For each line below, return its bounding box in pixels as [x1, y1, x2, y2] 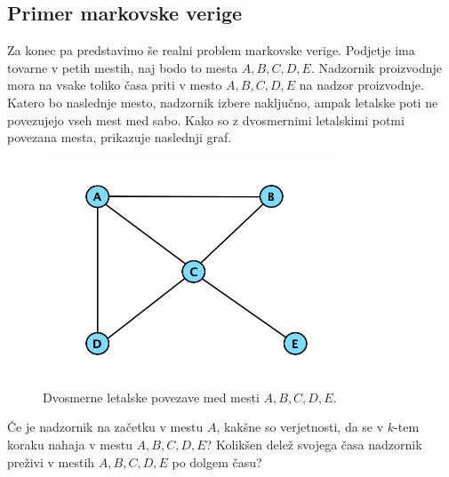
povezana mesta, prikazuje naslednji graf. [7, 128, 232, 147]
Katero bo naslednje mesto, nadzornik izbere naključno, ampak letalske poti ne [7, 92, 438, 111]
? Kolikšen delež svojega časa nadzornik [205, 434, 422, 453]
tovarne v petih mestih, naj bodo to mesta [7, 58, 238, 76]
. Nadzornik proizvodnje [310, 58, 443, 76]
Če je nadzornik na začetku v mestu [7, 417, 204, 436]
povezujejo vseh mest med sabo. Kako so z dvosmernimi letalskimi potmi [7, 110, 405, 129]
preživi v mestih [7, 452, 95, 471]
